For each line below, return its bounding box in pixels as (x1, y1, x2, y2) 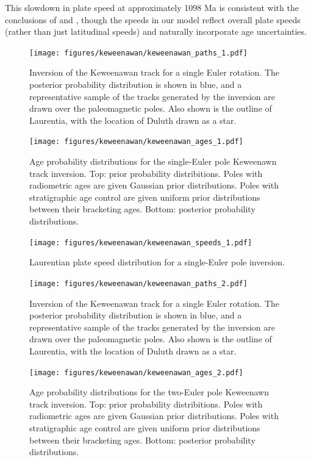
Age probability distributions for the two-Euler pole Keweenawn (29, 386, 269, 398)
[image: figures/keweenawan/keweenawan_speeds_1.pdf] (29, 238, 252, 247)
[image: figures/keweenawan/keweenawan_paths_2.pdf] (29, 279, 248, 288)
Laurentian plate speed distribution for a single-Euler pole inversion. (29, 256, 285, 268)
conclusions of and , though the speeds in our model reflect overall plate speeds (5, 13, 301, 26)
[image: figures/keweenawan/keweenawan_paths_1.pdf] (29, 48, 248, 57)
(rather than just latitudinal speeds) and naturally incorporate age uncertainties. (5, 25, 307, 38)
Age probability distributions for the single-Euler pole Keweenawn (29, 155, 277, 168)
